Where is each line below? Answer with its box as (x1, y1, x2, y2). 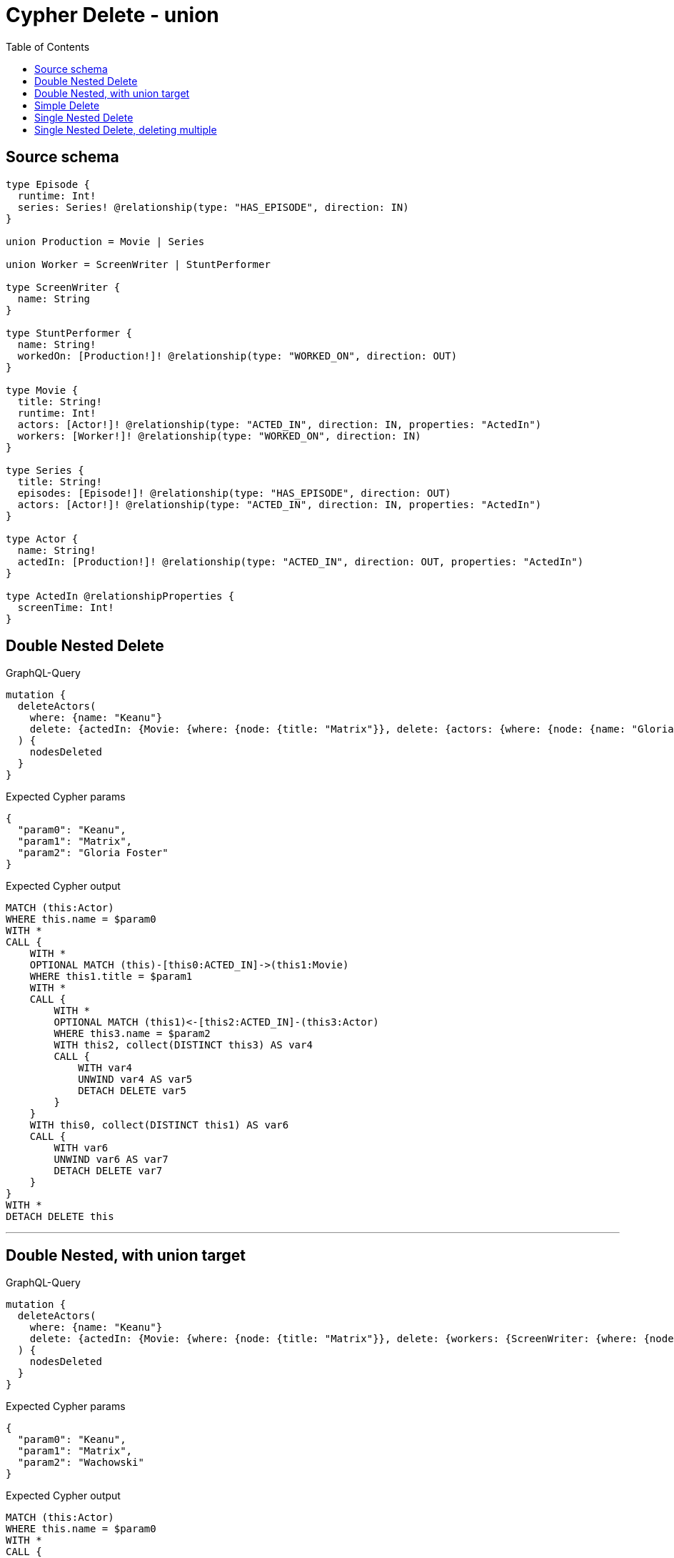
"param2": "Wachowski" (17, 1457, 144, 1469)
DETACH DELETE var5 (78, 1085, 186, 1097)
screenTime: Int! (17, 601, 114, 613)
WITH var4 (78, 1062, 133, 1074)
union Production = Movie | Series (6, 235, 205, 247)
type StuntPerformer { (6, 327, 133, 339)
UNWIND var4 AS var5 (78, 1073, 193, 1086)
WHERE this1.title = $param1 (29, 971, 193, 983)
